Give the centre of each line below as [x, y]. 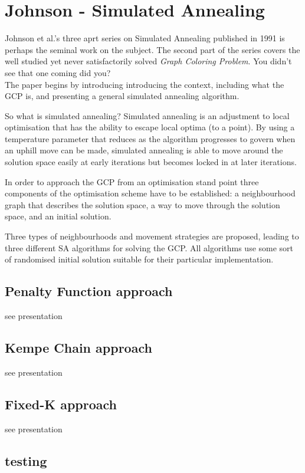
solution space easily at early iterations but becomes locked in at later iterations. [151, 162]
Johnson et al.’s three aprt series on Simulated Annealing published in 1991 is [145, 38]
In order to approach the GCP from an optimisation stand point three [132, 181]
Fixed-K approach [61, 404]
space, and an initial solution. [58, 216]
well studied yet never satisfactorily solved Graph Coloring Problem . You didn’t [148, 61]
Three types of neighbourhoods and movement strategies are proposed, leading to [152, 236]
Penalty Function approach [89, 291]
